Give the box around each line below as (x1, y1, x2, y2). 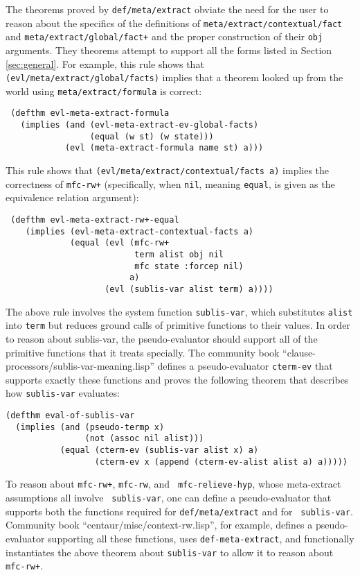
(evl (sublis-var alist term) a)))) (105, 284, 273, 294)
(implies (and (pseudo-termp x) (15, 422, 165, 432)
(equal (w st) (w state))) (89, 131, 214, 141)
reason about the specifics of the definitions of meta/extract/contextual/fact (6, 15, 343, 30)
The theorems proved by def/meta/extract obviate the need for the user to (6, 2, 329, 16)
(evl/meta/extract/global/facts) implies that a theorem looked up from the (6, 70, 343, 85)
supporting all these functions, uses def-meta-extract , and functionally (48, 531, 354, 545)
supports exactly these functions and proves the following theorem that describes (6, 372, 349, 386)
